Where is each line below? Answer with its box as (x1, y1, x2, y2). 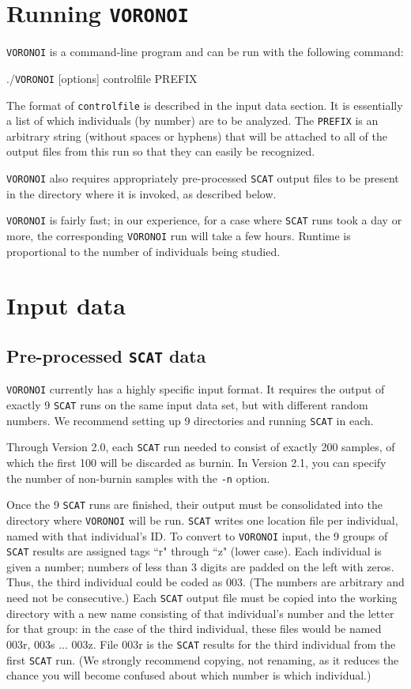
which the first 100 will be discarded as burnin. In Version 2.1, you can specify (6, 454, 386, 470)
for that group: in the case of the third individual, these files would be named (6, 620, 382, 637)
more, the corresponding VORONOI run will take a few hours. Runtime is (6, 227, 351, 243)
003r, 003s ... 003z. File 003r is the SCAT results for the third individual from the (6, 635, 396, 652)
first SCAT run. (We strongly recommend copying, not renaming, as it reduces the (6, 651, 399, 668)
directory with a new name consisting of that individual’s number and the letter (6, 604, 394, 621)
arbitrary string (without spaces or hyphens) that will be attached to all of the (6, 127, 387, 144)
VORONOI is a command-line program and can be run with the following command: (6, 43, 404, 60)
